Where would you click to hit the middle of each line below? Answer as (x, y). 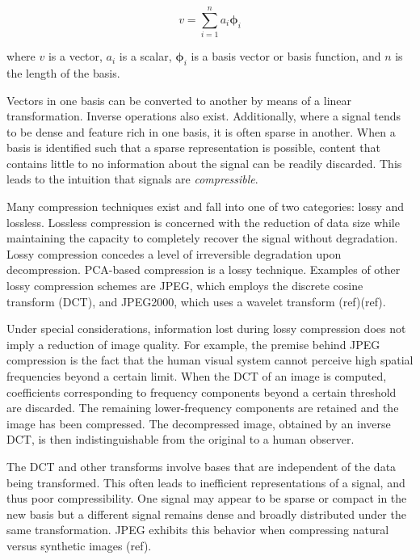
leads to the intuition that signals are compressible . (132, 179)
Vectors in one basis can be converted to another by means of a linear (179, 100)
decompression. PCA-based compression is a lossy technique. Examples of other (204, 269)
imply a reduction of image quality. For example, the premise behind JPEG (193, 344)
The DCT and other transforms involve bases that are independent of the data (202, 466)
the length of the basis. (63, 72)
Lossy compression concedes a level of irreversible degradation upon (174, 253)
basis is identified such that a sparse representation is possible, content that (193, 147)
